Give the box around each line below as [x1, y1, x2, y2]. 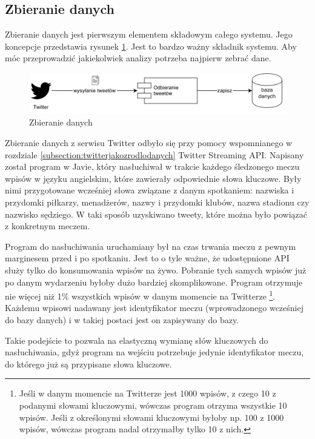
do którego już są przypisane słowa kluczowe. [5, 357, 172, 370]
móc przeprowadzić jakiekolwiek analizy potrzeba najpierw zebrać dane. [5, 52, 271, 64]
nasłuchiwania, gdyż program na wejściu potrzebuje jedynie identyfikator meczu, [5, 346, 304, 358]
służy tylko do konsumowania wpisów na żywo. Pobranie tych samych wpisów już [5, 264, 307, 276]
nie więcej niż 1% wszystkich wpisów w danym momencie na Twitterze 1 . [5, 288, 276, 302]
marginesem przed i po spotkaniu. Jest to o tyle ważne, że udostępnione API [5, 252, 290, 264]
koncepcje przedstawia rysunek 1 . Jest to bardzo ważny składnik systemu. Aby [5, 39, 297, 52]
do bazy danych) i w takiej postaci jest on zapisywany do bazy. [5, 313, 239, 326]
